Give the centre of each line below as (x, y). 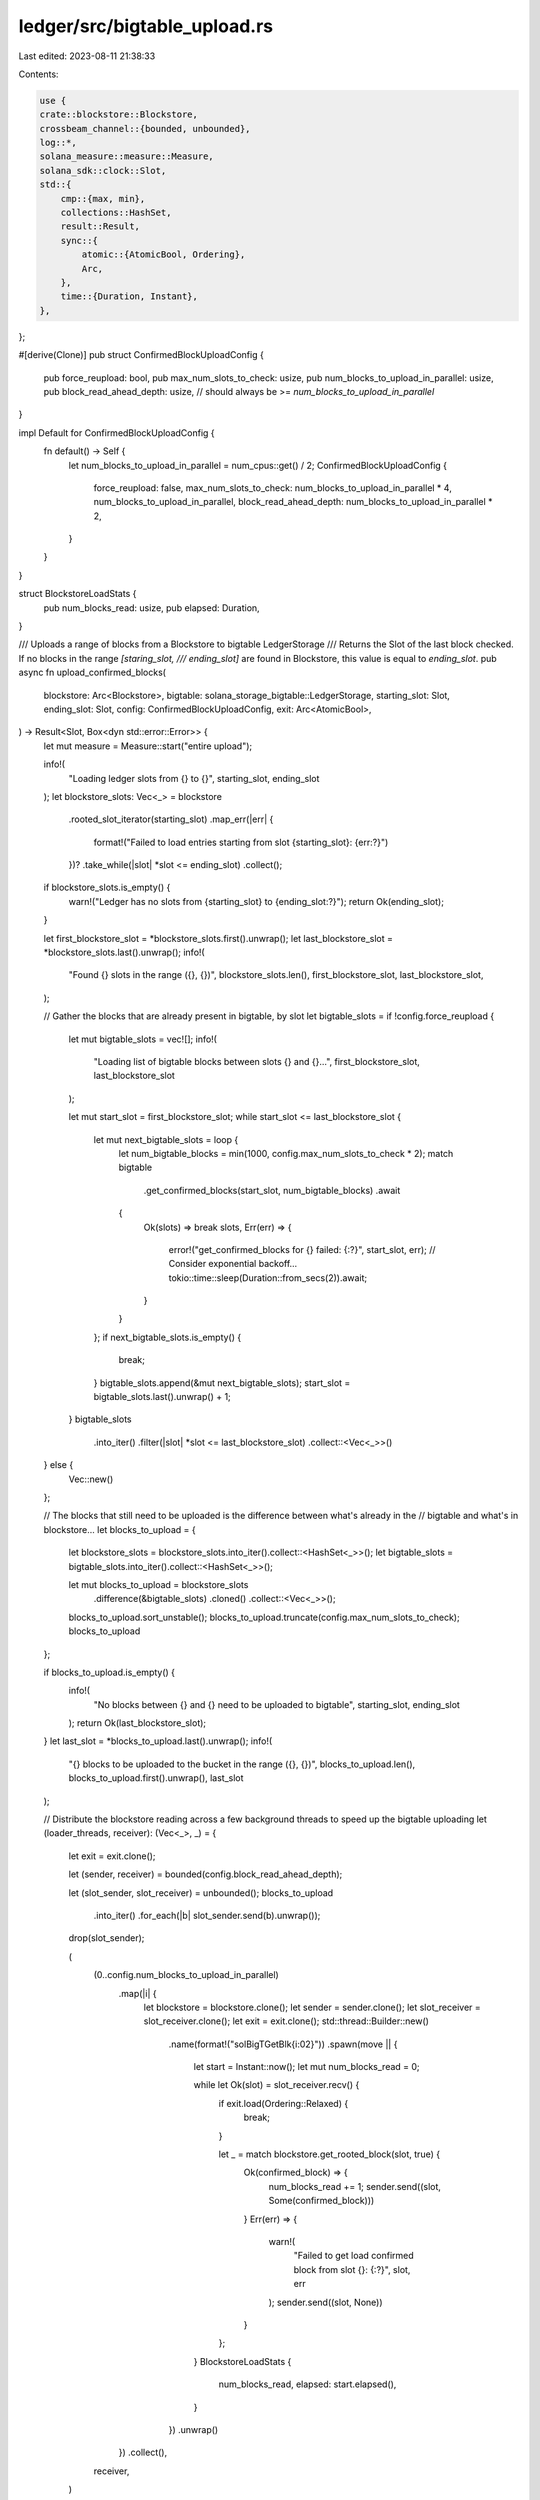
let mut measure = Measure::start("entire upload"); (148, 746)
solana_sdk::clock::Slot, (103, 170)
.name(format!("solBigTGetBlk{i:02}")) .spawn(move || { (283, 2044)
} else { (58, 1465)
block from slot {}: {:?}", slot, (352, 2269)
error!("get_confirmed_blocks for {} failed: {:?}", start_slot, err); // (302, 1249)
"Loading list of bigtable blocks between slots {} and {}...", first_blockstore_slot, (256, 1061)
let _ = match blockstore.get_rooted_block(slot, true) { (329, 2154)
